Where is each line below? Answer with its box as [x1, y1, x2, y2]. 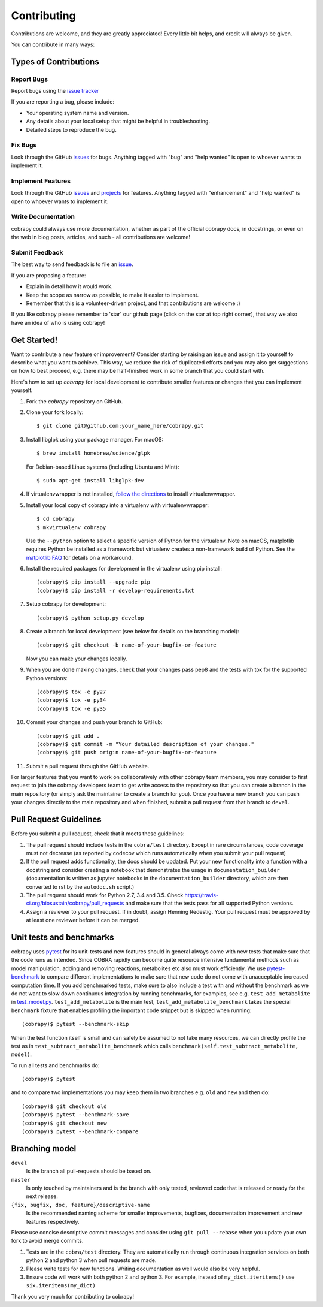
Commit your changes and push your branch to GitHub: [26, 719, 163, 726]
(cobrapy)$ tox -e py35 [36, 705, 106, 712]
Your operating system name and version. [26, 109, 129, 116]
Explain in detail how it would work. [26, 283, 113, 290]
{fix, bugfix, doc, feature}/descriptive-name [11, 1202, 150, 1208]
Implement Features [11, 177, 71, 185]
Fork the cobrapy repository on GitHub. [26, 397, 123, 405]
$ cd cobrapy [36, 515, 75, 523]
